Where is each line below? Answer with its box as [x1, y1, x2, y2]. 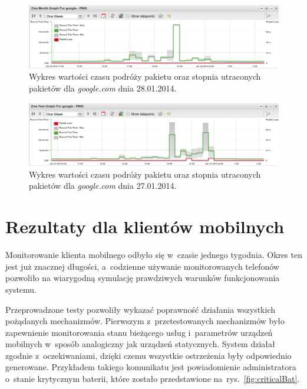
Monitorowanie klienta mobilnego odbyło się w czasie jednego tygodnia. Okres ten [5, 249, 302, 261]
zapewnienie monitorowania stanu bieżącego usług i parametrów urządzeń [5, 326, 273, 338]
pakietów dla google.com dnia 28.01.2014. [29, 81, 177, 94]
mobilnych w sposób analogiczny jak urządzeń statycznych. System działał [5, 338, 275, 350]
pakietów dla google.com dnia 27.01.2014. [29, 179, 177, 192]
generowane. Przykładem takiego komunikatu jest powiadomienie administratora [5, 361, 296, 373]
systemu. [5, 283, 37, 295]
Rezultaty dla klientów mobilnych [5, 214, 285, 238]
